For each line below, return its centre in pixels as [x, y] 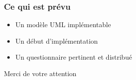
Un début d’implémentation [57, 40]
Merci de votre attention [40, 73]
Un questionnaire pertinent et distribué [74, 57]
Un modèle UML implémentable [63, 24]
